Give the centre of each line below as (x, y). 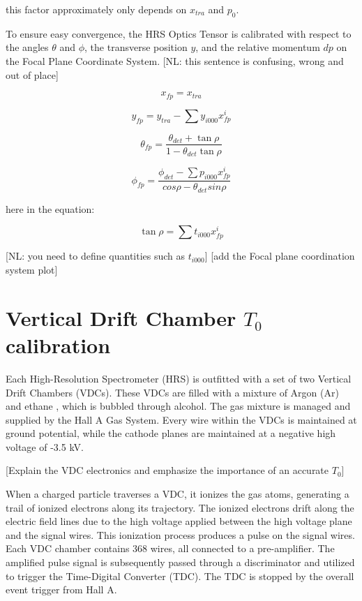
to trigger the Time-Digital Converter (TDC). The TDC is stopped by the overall (180, 576)
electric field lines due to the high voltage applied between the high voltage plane (179, 521)
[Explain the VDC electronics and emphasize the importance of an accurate (167, 470)
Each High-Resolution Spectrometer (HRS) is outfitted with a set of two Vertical (179, 378)
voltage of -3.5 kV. (45, 446)
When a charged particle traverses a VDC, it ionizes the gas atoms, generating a (178, 494)
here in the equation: (50, 208)
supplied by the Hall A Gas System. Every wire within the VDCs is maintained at (181, 419)
